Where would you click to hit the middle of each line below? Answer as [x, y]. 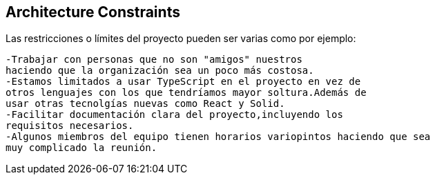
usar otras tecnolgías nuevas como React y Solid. [145, 104]
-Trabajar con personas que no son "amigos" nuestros [154, 60]
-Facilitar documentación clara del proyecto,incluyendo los [174, 115]
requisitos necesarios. [70, 126]
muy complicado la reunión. [81, 148]
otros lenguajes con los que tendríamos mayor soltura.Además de [186, 93]
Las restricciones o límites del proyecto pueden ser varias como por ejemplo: [181, 39]
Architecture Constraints [93, 12]
